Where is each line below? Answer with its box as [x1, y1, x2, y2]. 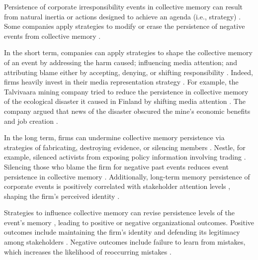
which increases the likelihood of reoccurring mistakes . [4, 246, 172, 257]
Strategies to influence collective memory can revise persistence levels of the [4, 207, 235, 218]
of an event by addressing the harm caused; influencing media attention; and [4, 57, 237, 67]
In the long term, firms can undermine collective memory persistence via [4, 132, 225, 143]
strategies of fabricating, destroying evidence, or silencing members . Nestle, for [4, 142, 246, 152]
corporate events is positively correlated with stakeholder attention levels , [4, 181, 231, 191]
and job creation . [4, 115, 58, 126]
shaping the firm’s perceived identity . [4, 190, 120, 201]
